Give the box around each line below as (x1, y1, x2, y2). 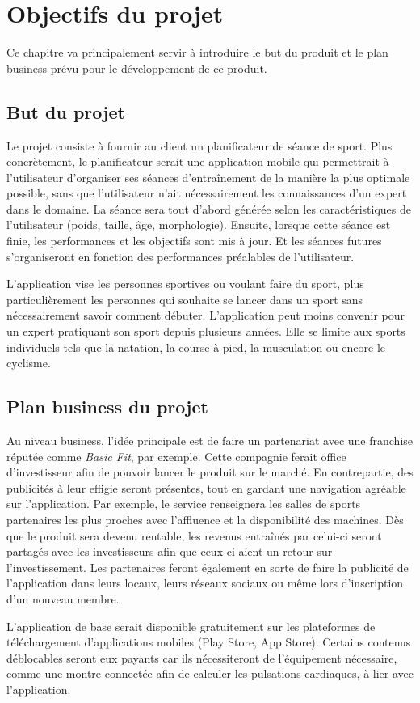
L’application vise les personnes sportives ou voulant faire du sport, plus (6, 275, 364, 292)
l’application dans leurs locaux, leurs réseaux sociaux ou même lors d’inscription (6, 574, 404, 591)
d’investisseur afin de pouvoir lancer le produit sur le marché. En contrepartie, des (6, 464, 414, 481)
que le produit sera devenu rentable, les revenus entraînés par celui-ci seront (6, 527, 382, 544)
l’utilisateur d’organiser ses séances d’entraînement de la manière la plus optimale (6, 168, 410, 185)
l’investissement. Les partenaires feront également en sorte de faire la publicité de (6, 558, 409, 575)
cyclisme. (6, 354, 51, 371)
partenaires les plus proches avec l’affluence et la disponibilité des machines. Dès (6, 511, 404, 527)
